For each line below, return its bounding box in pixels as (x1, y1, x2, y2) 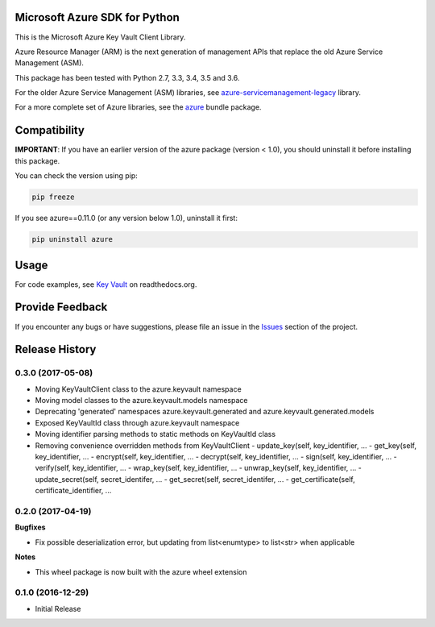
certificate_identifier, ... (35, 486, 112, 496)
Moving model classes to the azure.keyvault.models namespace (35, 396, 248, 405)
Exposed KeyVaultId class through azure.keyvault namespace (35, 417, 240, 427)
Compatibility (14, 123, 85, 137)
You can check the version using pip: (14, 171, 139, 181)
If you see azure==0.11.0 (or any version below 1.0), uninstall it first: (14, 214, 238, 223)
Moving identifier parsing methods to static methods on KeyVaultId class (35, 430, 276, 439)
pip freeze (31, 193, 75, 201)
